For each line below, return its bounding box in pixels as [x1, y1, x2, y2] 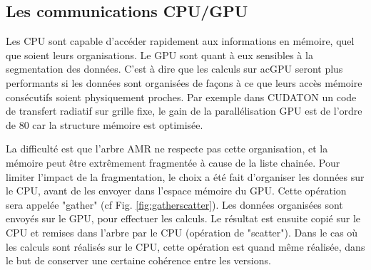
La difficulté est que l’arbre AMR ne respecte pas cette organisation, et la [6, 141, 328, 156]
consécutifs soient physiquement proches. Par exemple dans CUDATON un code [6, 89, 357, 104]
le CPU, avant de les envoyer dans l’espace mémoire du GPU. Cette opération [6, 183, 347, 198]
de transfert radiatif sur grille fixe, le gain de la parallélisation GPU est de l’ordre [6, 103, 362, 118]
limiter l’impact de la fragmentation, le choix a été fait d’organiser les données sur [6, 169, 365, 184]
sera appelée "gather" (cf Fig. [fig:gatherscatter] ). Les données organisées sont [6, 197, 343, 212]
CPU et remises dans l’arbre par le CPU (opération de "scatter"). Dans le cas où [6, 224, 358, 239]
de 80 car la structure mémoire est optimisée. [6, 117, 203, 132]
